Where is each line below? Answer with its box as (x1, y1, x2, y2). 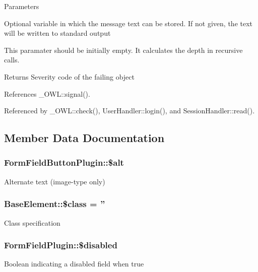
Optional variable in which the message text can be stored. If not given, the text (4, 18, 253, 28)
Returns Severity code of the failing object (4, 71, 135, 82)
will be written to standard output (4, 28, 111, 38)
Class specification (4, 217, 60, 228)
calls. (4, 54, 20, 65)
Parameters (4, 1, 39, 11)
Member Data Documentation (4, 130, 165, 146)
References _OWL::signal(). (4, 88, 90, 99)
